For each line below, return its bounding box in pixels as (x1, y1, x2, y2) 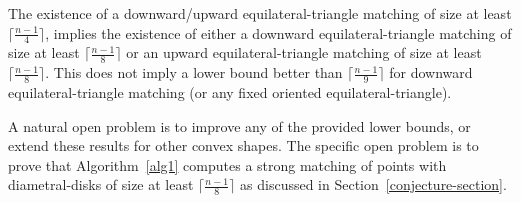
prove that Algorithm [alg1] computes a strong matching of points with (8, 154, 447, 175)
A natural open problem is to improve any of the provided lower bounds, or (8, 115, 471, 136)
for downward (389, 62, 473, 83)
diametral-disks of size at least (8, 174, 194, 195)
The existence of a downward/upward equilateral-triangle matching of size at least (8, 3, 512, 23)
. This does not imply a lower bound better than (45, 62, 343, 83)
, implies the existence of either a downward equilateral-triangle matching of (45, 22, 512, 43)
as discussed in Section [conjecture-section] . (240, 174, 507, 195)
